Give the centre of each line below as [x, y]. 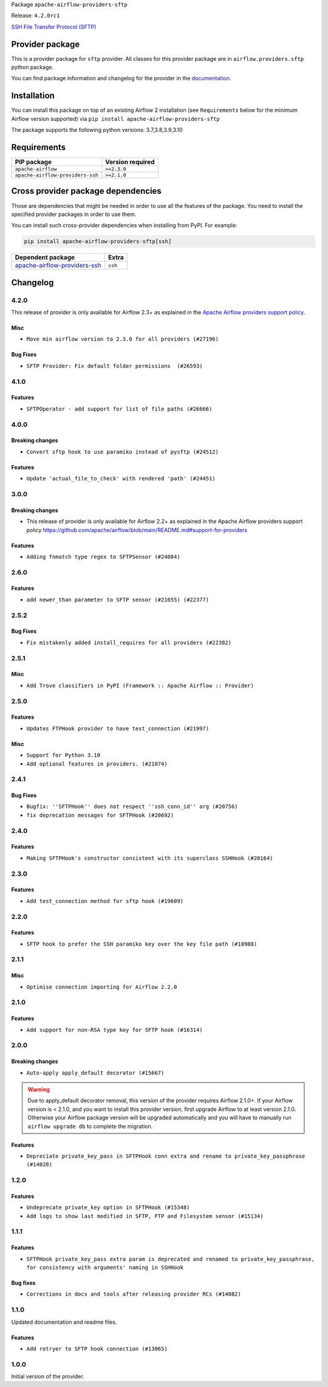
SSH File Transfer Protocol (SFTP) [54, 27]
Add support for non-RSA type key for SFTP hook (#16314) [114, 1030]
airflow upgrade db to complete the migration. [90, 1126]
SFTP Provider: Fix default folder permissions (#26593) [114, 366]
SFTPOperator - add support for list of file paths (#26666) [119, 409]
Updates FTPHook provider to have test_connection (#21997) [118, 728]
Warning [39, 1089]
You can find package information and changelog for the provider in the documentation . [121, 78]
